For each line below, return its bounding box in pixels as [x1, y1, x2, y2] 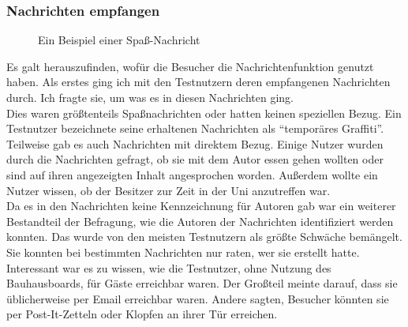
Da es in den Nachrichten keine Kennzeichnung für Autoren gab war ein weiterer [6, 197, 396, 214]
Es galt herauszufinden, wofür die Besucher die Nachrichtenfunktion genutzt [6, 58, 374, 74]
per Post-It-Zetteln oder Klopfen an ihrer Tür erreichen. [6, 306, 278, 322]
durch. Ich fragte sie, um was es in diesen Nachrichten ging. [6, 89, 294, 105]
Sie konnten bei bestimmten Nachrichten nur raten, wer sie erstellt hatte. [6, 243, 360, 260]
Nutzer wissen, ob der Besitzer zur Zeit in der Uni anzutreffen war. [6, 182, 331, 198]
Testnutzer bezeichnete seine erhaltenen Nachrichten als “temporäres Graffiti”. [6, 120, 384, 137]
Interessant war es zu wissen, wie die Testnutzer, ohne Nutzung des [6, 259, 331, 276]
